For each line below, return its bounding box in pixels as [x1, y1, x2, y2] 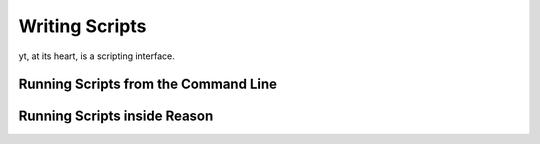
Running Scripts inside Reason [18, 108, 214, 125]
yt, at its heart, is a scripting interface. [18, 50, 175, 62]
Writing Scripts [18, 15, 147, 37]
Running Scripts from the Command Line [18, 76, 278, 93]
